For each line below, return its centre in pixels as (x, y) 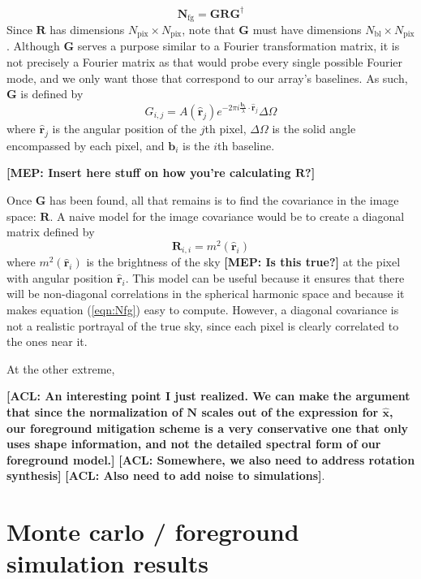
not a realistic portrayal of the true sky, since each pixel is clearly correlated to (203, 325)
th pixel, (226, 128)
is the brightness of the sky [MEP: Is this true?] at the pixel (243, 262)
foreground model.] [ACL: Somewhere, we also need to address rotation (211, 459)
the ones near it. (47, 341)
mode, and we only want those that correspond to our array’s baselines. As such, (207, 78)
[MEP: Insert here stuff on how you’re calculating (149, 173)
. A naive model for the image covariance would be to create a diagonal (227, 216)
